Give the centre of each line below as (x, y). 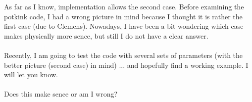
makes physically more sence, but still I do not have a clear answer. (106, 35)
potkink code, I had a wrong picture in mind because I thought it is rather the (123, 16)
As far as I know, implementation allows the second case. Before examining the (124, 6)
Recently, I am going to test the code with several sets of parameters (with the (124, 55)
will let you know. (31, 75)
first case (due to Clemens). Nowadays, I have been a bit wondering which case (124, 26)
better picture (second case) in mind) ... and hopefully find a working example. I (126, 65)
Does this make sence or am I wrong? (61, 94)
